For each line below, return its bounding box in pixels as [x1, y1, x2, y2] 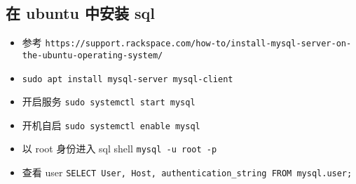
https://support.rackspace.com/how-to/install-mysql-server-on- [45, 39, 352, 49]
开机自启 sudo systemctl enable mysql [22, 117, 200, 132]
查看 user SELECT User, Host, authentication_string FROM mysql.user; [22, 165, 352, 180]
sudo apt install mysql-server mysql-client [22, 74, 233, 84]
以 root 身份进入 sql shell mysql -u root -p [22, 141, 217, 156]
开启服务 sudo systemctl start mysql [22, 94, 196, 109]
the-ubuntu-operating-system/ [22, 50, 163, 60]
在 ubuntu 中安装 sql [6, 2, 155, 24]
